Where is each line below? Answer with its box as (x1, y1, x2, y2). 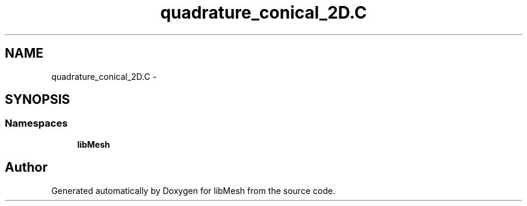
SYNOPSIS (5, 92, 70, 108)
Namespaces (5, 117, 68, 130)
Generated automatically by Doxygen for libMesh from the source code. (51, 185, 336, 196)
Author (5, 160, 48, 175)
